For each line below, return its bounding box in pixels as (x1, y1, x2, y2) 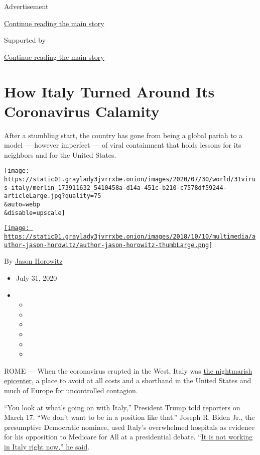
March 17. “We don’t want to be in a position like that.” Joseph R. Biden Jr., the (4, 412, 255, 422)
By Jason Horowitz (4, 256, 63, 266)
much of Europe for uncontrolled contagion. (4, 385, 138, 395)
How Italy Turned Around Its (4, 81, 215, 101)
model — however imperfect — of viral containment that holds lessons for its (4, 140, 241, 150)
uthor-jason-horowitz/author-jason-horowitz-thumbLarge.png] (4, 241, 213, 249)
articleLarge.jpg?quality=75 (4, 192, 101, 200)
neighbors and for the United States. (4, 149, 116, 160)
